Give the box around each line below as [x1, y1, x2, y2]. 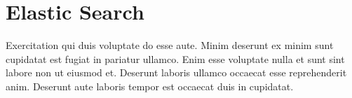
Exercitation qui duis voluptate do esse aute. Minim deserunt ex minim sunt [6, 38, 334, 52]
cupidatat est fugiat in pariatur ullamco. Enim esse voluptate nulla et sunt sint [6, 51, 345, 66]
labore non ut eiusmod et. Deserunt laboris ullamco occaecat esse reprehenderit [6, 65, 347, 80]
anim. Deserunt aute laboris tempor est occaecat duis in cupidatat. [6, 78, 294, 93]
